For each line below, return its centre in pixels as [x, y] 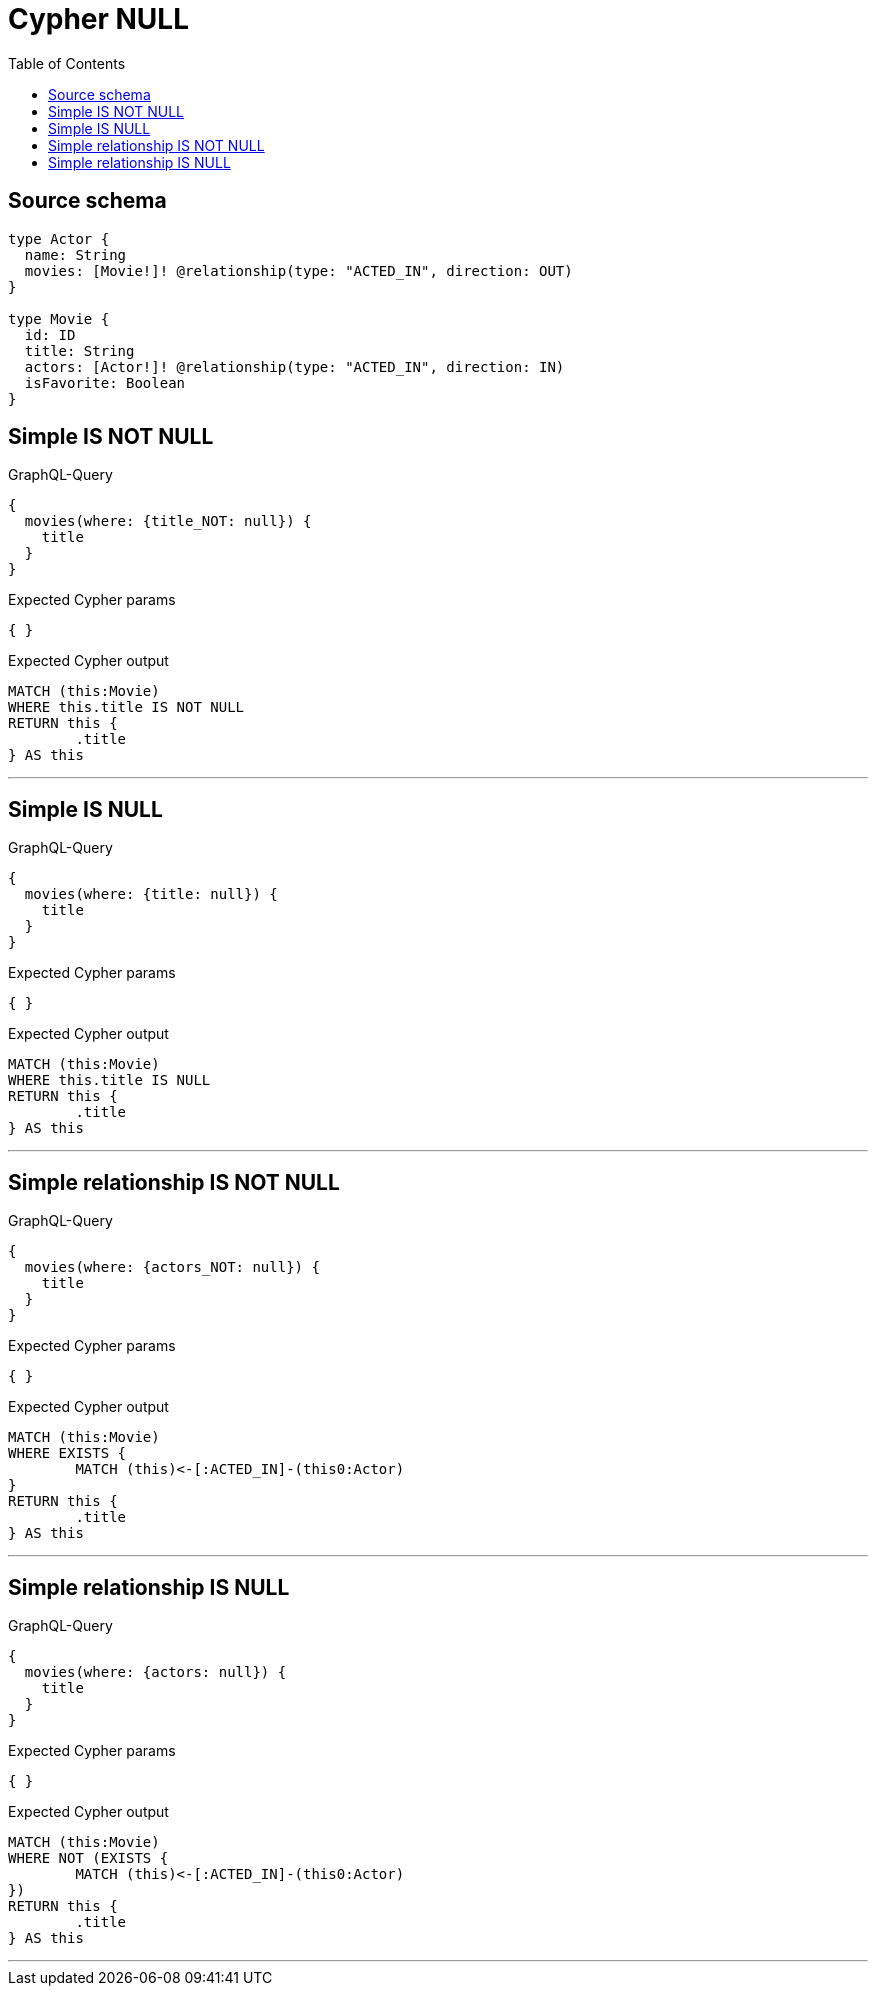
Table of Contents [67, 63]
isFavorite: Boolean [105, 382]
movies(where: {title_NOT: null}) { [168, 521]
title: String [79, 350]
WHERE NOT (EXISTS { [88, 1857]
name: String [75, 254]
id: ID [50, 334]
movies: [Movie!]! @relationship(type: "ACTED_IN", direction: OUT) [298, 270]
